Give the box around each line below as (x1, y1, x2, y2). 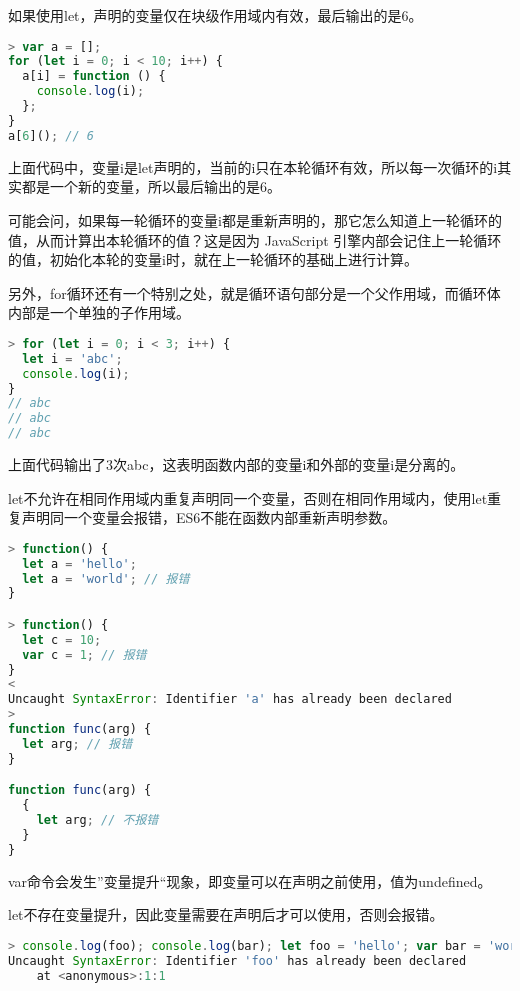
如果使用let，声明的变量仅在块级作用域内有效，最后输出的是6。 (8, 5, 423, 25)
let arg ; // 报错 (22, 736, 133, 751)
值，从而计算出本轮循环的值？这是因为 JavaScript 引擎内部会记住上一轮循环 (8, 229, 502, 250)
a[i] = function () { (22, 69, 166, 84)
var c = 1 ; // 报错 (22, 647, 147, 662)
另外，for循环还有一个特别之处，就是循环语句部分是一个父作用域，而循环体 (8, 282, 501, 303)
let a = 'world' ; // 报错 (22, 571, 190, 586)
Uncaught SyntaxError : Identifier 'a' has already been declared (8, 692, 452, 707)
